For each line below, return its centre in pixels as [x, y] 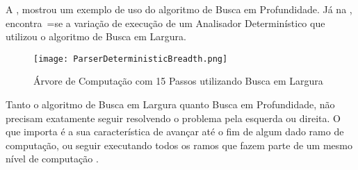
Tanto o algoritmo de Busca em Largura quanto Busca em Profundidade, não [170, 104]
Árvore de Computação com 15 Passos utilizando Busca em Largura [178, 81]
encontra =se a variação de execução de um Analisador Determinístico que [165, 23]
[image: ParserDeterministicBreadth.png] [131, 59]
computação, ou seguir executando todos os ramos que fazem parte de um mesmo [179, 145]
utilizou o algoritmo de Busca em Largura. [96, 36]
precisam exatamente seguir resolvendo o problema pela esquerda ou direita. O [173, 118]
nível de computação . [52, 159]
